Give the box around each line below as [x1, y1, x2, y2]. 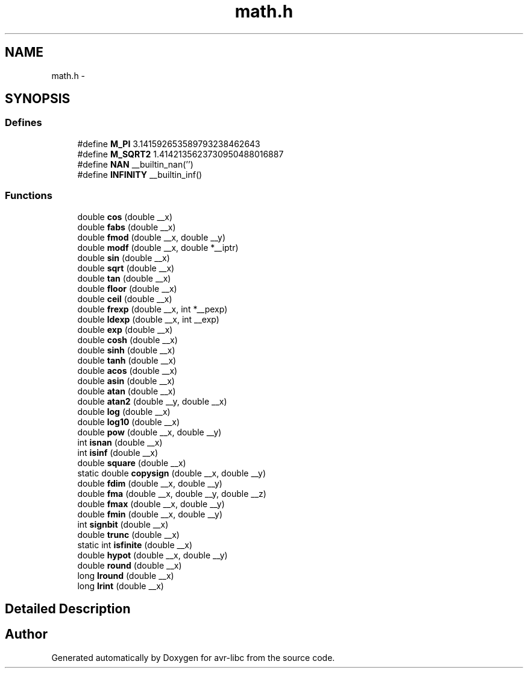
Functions [5, 189, 52, 202]
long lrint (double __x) [77, 580, 164, 591]
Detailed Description [5, 601, 131, 616]
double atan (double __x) [77, 385, 176, 396]
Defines [5, 116, 42, 129]
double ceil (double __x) [77, 293, 172, 304]
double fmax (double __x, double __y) [77, 498, 225, 509]
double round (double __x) [77, 560, 182, 570]
